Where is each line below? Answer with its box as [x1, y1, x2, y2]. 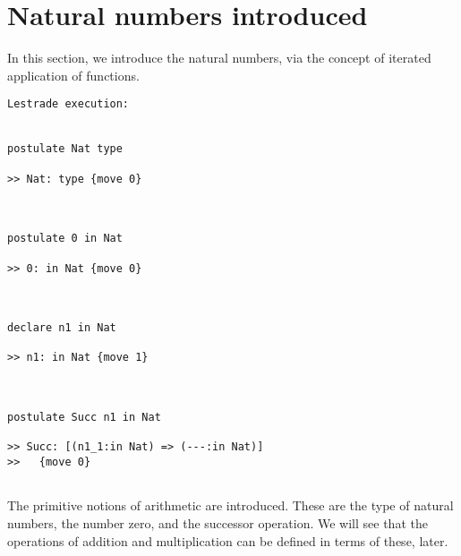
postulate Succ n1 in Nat [7, 411, 161, 424]
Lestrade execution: [7, 98, 130, 111]
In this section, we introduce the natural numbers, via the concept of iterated [7, 48, 431, 67]
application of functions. [7, 65, 140, 84]
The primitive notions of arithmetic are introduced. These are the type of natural [7, 496, 454, 515]
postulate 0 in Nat [7, 232, 123, 245]
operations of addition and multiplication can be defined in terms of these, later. [7, 531, 448, 550]
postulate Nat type [7, 142, 123, 156]
